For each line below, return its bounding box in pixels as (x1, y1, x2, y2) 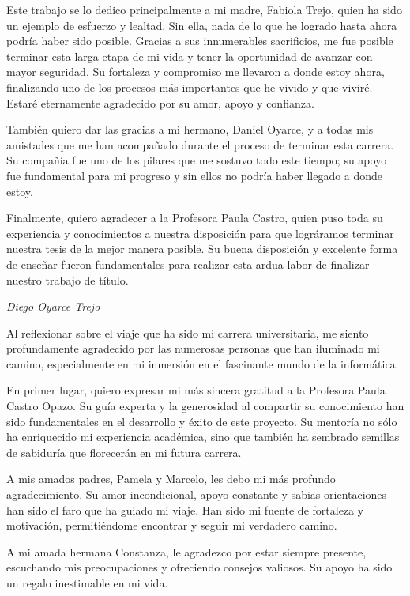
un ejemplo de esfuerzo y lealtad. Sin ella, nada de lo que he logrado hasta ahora (6, 17, 397, 33)
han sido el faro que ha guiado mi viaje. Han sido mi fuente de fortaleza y (6, 501, 364, 518)
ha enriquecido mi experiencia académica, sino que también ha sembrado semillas (6, 428, 400, 445)
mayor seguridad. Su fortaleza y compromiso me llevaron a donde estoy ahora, (6, 63, 385, 80)
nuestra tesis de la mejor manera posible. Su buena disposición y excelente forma (6, 240, 398, 257)
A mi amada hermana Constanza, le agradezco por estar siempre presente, (6, 543, 367, 560)
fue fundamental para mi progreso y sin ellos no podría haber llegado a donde (6, 167, 383, 183)
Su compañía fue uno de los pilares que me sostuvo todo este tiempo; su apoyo (6, 152, 387, 168)
